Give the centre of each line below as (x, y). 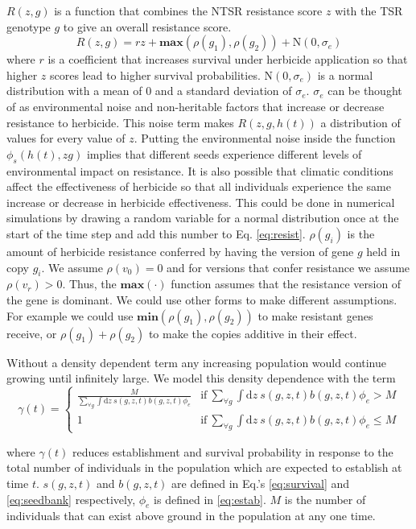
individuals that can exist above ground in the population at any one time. (191, 516)
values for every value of (66, 138)
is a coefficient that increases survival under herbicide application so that (228, 59)
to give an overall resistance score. (147, 26)
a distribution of (360, 122)
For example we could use (70, 315)
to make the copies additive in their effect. (253, 333)
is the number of (325, 499)
